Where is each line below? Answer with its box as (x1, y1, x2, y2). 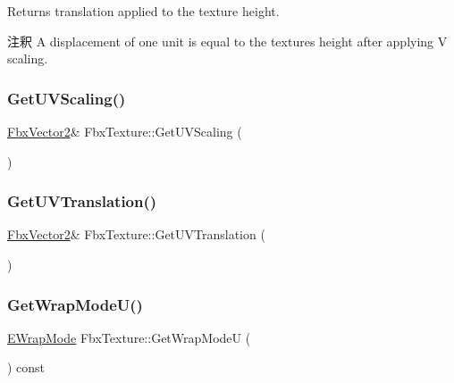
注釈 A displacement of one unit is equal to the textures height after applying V (7, 31, 448, 50)
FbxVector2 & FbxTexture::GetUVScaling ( (7, 122, 242, 140)
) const (7, 358, 46, 377)
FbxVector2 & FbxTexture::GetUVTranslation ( (7, 225, 265, 244)
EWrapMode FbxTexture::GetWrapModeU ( (7, 328, 251, 346)
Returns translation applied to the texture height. (7, 2, 280, 20)
